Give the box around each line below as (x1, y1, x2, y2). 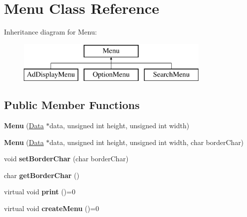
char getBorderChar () (4, 170, 80, 180)
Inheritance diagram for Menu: (4, 27, 97, 37)
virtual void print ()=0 (4, 186, 76, 197)
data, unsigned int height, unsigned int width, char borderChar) (49, 137, 244, 147)
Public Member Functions (4, 97, 140, 112)
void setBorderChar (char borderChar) (4, 153, 129, 164)
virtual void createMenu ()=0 (4, 203, 99, 214)
